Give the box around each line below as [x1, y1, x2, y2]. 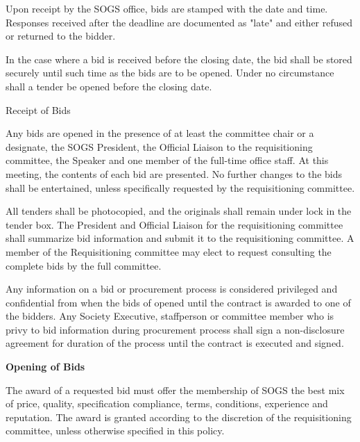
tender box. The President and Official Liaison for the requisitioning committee [6, 217, 343, 231]
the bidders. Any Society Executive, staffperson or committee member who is [6, 309, 334, 323]
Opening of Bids [6, 359, 85, 374]
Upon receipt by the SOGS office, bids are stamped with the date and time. [6, 1, 328, 15]
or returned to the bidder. [6, 28, 116, 43]
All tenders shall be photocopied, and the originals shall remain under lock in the [6, 204, 352, 218]
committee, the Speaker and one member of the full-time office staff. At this [6, 153, 329, 167]
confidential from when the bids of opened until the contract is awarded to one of [6, 295, 351, 309]
